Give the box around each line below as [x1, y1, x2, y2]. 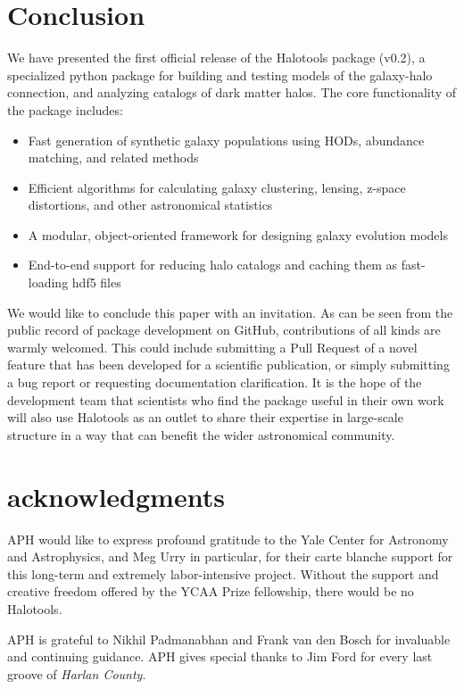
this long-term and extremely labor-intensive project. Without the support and [7, 564, 439, 583]
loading [28, 273, 69, 292]
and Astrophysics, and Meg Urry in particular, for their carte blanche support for [7, 547, 453, 566]
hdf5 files [71, 273, 121, 292]
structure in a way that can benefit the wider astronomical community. [7, 425, 395, 444]
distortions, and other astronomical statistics [28, 195, 273, 214]
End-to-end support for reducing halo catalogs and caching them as [28, 255, 397, 274]
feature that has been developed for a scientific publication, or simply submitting [7, 355, 450, 374]
